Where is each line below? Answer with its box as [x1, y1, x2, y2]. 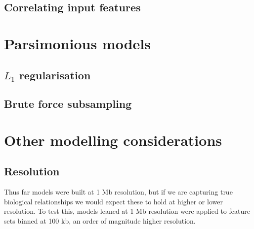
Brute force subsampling [4, 96, 132, 111]
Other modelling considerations [4, 130, 222, 150]
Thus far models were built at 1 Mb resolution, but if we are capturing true [4, 187, 233, 197]
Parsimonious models [4, 33, 151, 53]
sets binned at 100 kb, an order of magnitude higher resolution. [4, 216, 196, 226]
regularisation [19, 67, 91, 82]
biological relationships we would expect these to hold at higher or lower [4, 196, 223, 206]
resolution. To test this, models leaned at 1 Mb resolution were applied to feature [4, 206, 250, 216]
